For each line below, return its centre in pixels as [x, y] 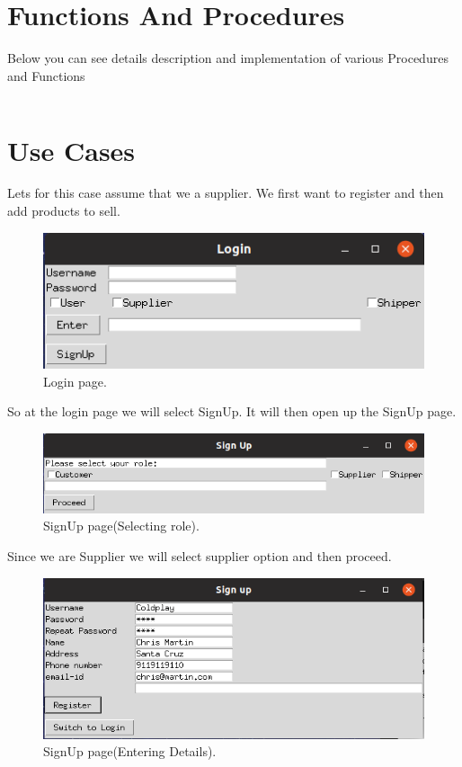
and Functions [46, 75]
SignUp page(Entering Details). [130, 751]
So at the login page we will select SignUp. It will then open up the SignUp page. [232, 411]
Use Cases [71, 150]
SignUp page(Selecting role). [121, 526]
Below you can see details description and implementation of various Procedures [228, 58]
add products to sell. [64, 211]
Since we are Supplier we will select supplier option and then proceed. [200, 555]
